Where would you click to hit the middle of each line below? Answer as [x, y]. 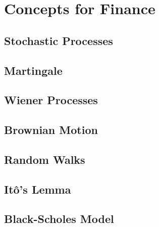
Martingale [33, 70]
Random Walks [45, 159]
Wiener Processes [51, 100]
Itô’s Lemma [38, 189]
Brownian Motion [51, 130]
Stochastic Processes [59, 40]
